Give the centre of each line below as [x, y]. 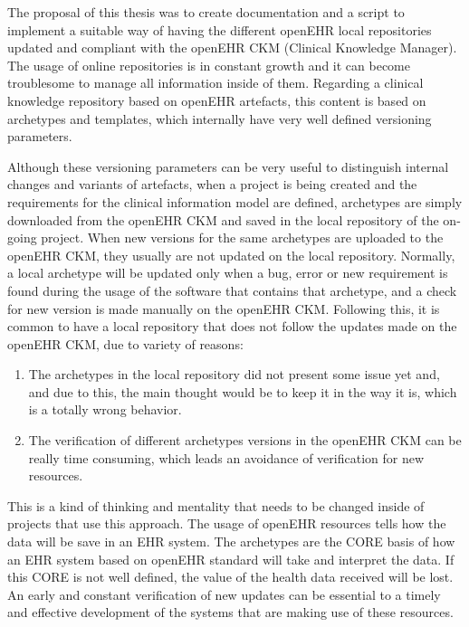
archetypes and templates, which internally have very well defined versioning [220, 118]
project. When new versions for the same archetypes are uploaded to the [242, 237]
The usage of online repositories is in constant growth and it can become [209, 65]
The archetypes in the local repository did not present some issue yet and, [234, 374]
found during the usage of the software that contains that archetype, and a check [232, 290]
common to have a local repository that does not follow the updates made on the [232, 326]
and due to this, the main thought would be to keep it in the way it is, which [243, 391]
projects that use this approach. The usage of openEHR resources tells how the [227, 523]
